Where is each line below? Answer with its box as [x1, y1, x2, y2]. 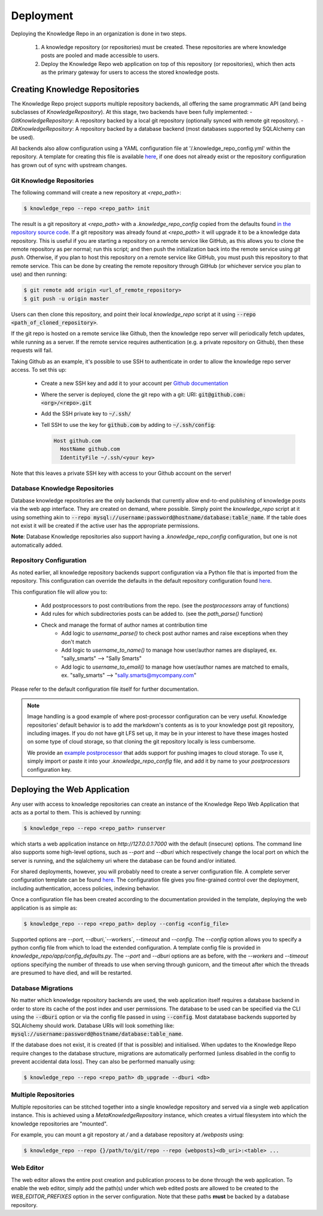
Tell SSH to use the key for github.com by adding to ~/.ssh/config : [41, 421, 216, 428]
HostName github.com [60, 446, 120, 453]
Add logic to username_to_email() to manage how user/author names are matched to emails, [61, 663, 290, 670]
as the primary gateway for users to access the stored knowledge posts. [41, 69, 220, 76]
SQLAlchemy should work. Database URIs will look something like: [11, 1022, 175, 1029]
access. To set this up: [11, 366, 67, 373]
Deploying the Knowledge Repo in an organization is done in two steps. [11, 30, 187, 37]
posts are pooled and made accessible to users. [41, 52, 160, 59]
